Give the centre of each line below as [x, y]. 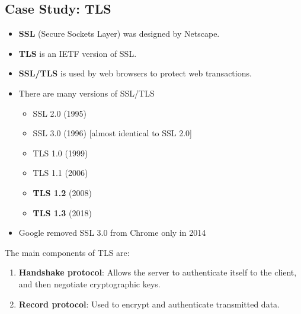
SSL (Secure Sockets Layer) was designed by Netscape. [119, 33]
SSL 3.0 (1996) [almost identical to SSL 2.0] [113, 133]
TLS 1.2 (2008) [62, 192]
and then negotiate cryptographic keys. [89, 283]
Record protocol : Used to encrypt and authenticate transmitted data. [149, 304]
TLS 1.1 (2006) [60, 173]
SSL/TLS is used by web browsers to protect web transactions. [135, 73]
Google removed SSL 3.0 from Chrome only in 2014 [112, 233]
